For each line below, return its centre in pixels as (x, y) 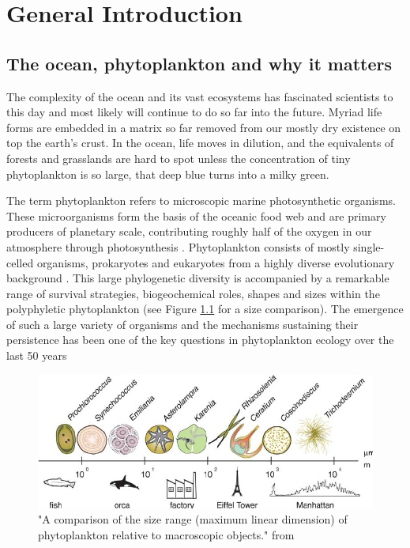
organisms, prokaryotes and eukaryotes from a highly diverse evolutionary (216, 262)
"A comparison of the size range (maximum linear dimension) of (193, 519)
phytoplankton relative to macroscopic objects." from (166, 534)
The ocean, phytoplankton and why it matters (199, 63)
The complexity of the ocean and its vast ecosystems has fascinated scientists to (200, 96)
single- (369, 246)
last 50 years (37, 355)
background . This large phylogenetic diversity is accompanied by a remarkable (198, 278)
